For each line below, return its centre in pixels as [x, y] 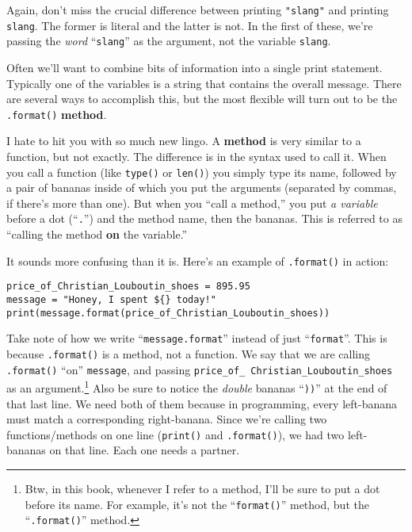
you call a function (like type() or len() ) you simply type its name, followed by [202, 172]
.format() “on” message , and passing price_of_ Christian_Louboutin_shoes [200, 369]
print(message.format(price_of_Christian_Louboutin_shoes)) [168, 313]
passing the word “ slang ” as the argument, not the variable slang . [169, 41]
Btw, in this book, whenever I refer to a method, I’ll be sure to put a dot [202, 489]
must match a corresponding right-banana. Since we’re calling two [167, 419]
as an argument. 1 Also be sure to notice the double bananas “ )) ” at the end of [197, 387]
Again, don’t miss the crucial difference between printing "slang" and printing [198, 10]
